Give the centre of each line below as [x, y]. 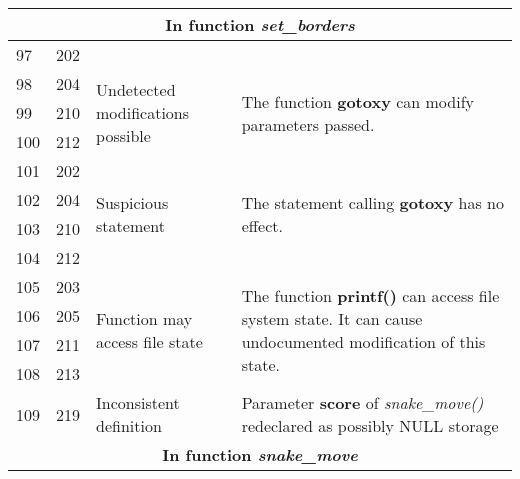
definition [129, 425]
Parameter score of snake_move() [362, 402]
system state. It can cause [332, 318]
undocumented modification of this [363, 341]
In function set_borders [260, 24]
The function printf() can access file [370, 295]
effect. [262, 225]
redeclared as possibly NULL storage [370, 425]
